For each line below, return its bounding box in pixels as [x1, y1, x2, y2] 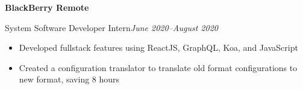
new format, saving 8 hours [19, 73, 120, 85]
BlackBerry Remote [5, 1, 89, 13]
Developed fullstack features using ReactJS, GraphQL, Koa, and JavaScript [19, 41, 298, 54]
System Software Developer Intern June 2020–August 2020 [5, 21, 218, 33]
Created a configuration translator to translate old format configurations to [19, 61, 298, 73]
